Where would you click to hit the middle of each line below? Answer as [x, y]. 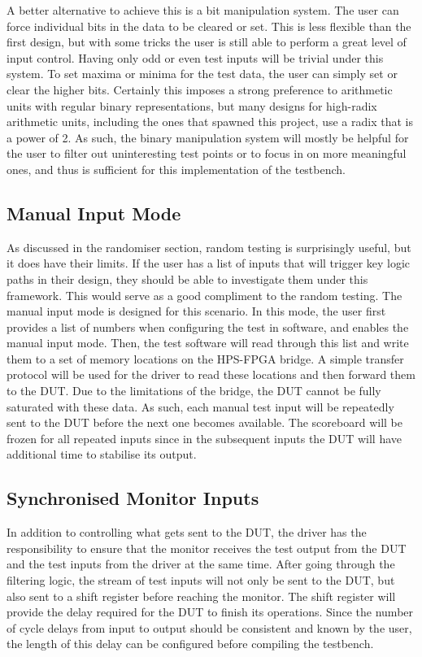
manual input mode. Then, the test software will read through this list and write [208, 343]
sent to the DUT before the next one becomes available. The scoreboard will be [204, 422]
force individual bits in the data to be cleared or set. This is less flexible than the [209, 26]
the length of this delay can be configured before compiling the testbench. [190, 644]
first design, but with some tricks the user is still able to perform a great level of [207, 42]
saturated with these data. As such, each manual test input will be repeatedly [200, 406]
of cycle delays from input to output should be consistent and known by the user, [209, 627]
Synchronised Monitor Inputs [133, 498]
